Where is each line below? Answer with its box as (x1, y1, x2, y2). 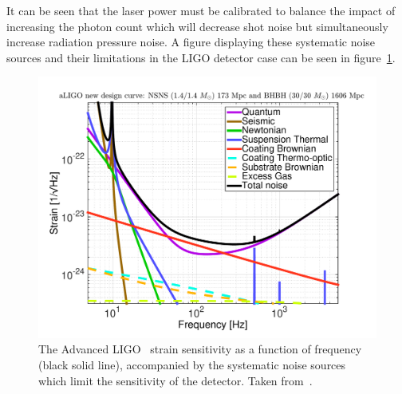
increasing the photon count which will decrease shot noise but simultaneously (6, 18, 388, 34)
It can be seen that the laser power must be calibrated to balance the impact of (6, 2, 396, 18)
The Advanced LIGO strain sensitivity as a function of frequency (38, 341, 362, 357)
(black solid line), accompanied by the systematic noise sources (38, 357, 346, 373)
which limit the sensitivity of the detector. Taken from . (38, 372, 313, 388)
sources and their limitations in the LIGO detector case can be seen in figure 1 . (6, 49, 396, 65)
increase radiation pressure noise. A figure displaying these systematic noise (6, 33, 376, 50)
